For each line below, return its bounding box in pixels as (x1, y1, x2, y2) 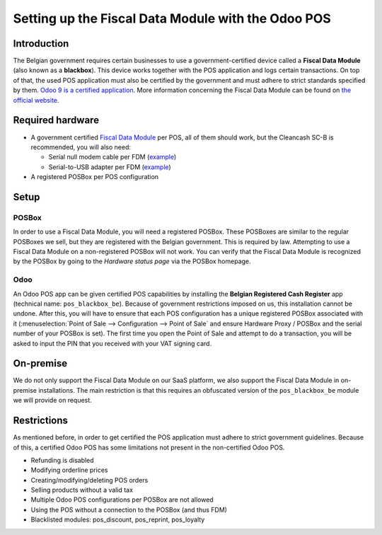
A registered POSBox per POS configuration (30, 173, 159, 181)
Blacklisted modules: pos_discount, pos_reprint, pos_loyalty (30, 515, 205, 524)
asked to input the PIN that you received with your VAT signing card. (13, 339, 212, 347)
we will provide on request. (13, 396, 92, 405)
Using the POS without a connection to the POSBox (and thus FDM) (30, 505, 228, 514)
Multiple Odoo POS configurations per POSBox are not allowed (30, 495, 214, 504)
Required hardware (13, 114, 99, 127)
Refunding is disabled (30, 456, 95, 464)
